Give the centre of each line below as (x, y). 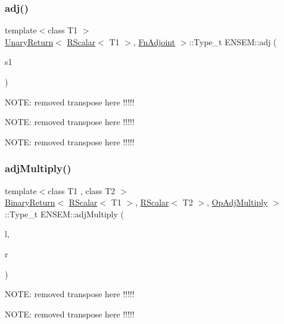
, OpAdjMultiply (237, 202)
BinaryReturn (30, 202)
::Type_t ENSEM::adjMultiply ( (64, 214)
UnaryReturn (29, 41)
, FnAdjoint (154, 41)
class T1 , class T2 (82, 190)
